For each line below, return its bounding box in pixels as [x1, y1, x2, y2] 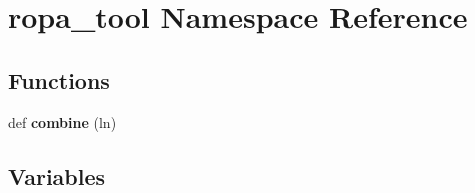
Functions [8, 64, 110, 95]
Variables [8, 160, 106, 191]
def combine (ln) [8, 111, 117, 132]
